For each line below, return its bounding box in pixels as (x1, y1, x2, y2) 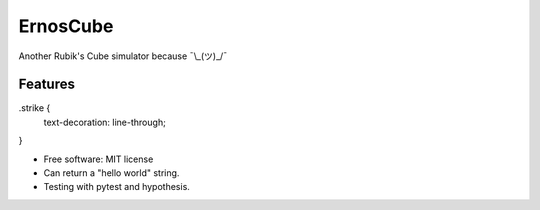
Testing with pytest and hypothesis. (43, 181, 190, 193)
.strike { (18, 102, 51, 114)
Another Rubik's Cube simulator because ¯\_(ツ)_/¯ (18, 50, 228, 62)
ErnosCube (18, 15, 114, 37)
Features (18, 76, 75, 93)
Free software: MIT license (43, 153, 154, 165)
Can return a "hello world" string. (43, 167, 180, 179)
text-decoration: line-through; (43, 116, 167, 128)
